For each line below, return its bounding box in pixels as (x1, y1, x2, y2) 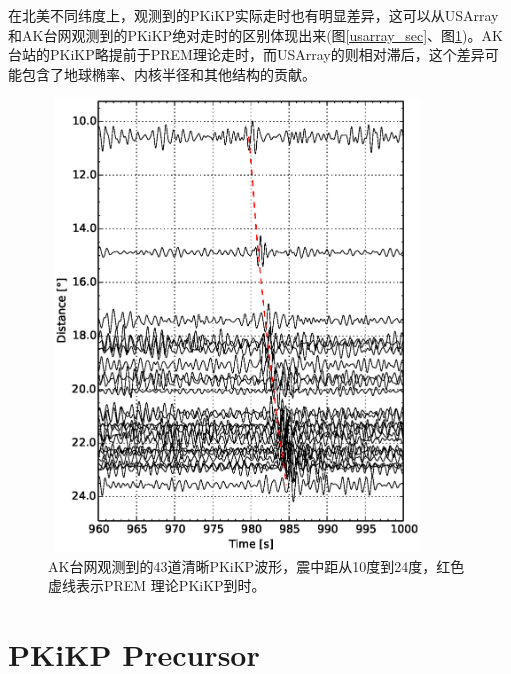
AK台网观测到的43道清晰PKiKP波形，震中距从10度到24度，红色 (48, 555, 465, 576)
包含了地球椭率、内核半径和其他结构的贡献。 (21, 63, 316, 84)
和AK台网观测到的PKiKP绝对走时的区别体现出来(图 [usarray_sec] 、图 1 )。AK (8, 24, 503, 45)
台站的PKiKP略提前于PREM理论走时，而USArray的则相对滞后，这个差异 (8, 44, 485, 65)
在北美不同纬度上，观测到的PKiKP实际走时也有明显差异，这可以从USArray (8, 5, 499, 25)
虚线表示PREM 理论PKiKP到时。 (48, 575, 266, 596)
